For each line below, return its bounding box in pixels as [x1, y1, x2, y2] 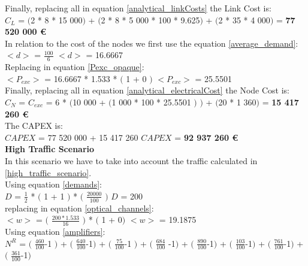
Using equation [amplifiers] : [5, 225, 105, 237]
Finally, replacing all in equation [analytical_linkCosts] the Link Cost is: [5, 2, 271, 14]
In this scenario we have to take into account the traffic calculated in [5, 154, 258, 167]
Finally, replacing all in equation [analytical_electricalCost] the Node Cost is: [5, 84, 289, 96]
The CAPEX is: [5, 119, 63, 132]
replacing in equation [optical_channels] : [5, 201, 154, 214]
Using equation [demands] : [5, 178, 102, 191]
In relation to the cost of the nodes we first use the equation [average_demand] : [5, 37, 298, 49]
